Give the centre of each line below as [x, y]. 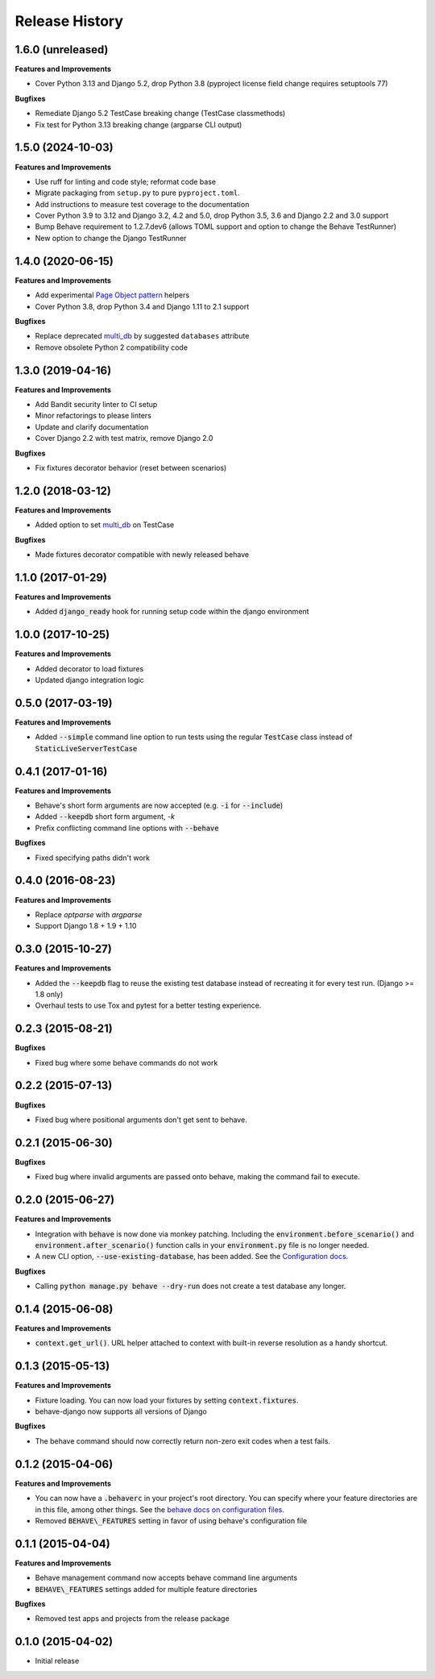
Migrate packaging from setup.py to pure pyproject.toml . [138, 193]
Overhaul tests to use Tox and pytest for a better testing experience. [148, 1006]
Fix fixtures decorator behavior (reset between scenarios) [131, 468]
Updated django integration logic [89, 680]
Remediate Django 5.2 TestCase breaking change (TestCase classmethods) [160, 114]
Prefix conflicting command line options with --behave [127, 828]
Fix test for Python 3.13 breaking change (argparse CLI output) [139, 124]
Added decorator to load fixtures [89, 668]
